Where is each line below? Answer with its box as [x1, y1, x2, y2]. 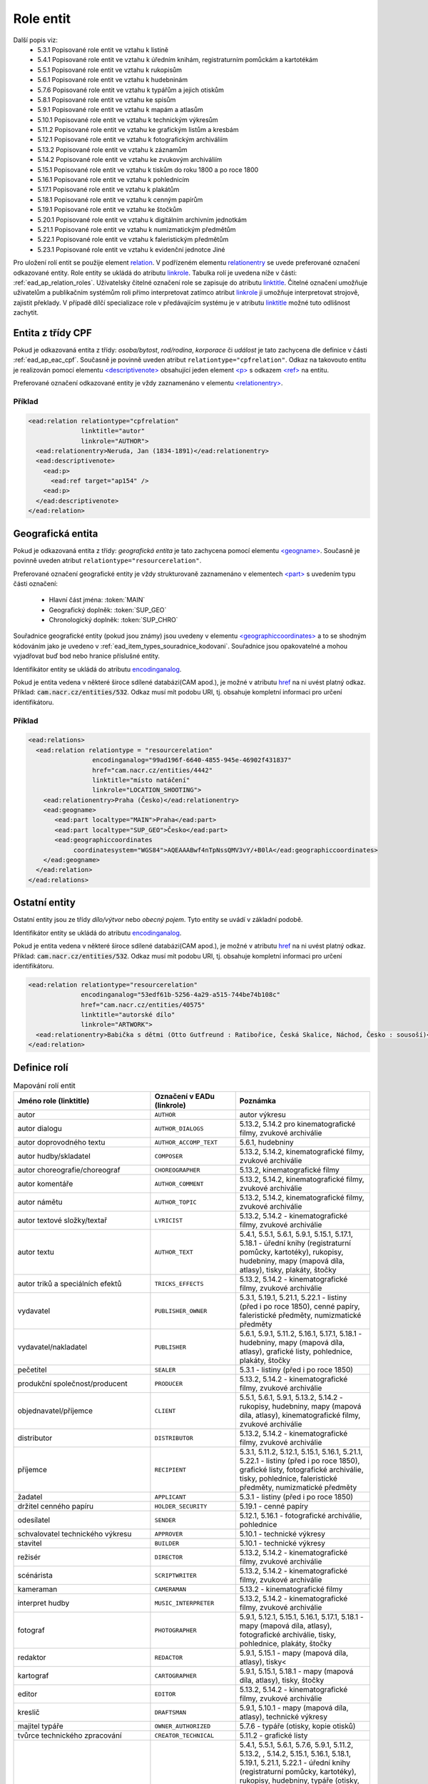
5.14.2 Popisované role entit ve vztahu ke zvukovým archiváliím [37, 156, 223, 164]
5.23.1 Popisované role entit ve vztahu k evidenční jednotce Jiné [37, 245, 225, 253]
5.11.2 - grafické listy [239, 1730, 308, 1740]
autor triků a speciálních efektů [17, 1279, 122, 1289]
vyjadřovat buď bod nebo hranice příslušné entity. [13, 652, 160, 660]
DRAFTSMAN [154, 1708, 187, 1716]
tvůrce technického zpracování [17, 1730, 122, 1740]
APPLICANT [154, 1493, 187, 1501]
